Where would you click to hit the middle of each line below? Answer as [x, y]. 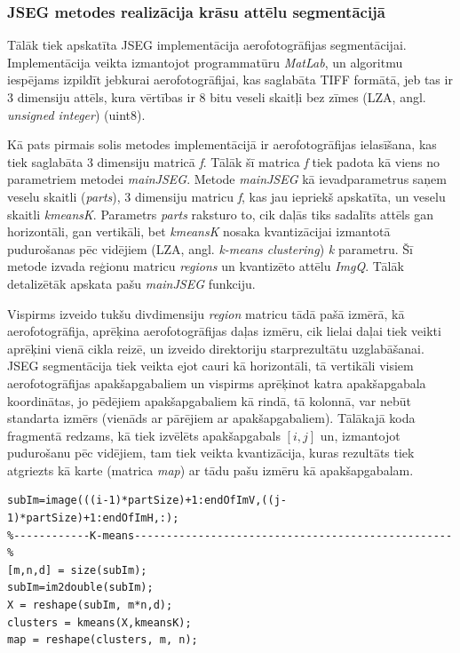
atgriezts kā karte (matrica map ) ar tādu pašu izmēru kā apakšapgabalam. [210, 470]
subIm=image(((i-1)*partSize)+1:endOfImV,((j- [147, 501]
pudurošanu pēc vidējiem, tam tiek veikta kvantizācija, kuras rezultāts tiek [211, 453]
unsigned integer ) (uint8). [76, 114]
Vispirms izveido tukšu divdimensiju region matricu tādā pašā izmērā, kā [206, 313]
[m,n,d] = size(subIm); [77, 570]
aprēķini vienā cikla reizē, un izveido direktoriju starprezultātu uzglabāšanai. [216, 348]
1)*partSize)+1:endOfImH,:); [93, 518]
